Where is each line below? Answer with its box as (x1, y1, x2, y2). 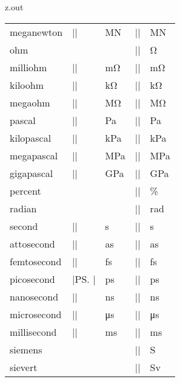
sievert (10, 359, 38, 374)
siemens (10, 342, 42, 356)
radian (10, 201, 37, 215)
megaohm (10, 95, 50, 109)
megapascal (10, 148, 58, 162)
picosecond (10, 271, 55, 286)
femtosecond (10, 254, 62, 268)
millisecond (10, 324, 57, 339)
